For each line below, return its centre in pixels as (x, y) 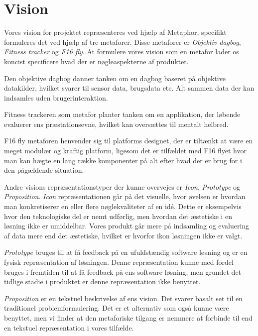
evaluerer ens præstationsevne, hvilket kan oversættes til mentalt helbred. (116, 124)
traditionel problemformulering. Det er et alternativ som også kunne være (117, 308)
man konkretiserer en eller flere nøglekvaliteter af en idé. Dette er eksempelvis (123, 206)
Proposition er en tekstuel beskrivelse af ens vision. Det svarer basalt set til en (124, 298)
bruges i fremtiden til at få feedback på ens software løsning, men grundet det (123, 272)
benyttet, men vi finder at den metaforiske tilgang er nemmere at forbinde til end (128, 317)
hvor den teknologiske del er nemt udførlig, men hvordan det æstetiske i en (118, 216)
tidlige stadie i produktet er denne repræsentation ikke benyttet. (102, 281)
